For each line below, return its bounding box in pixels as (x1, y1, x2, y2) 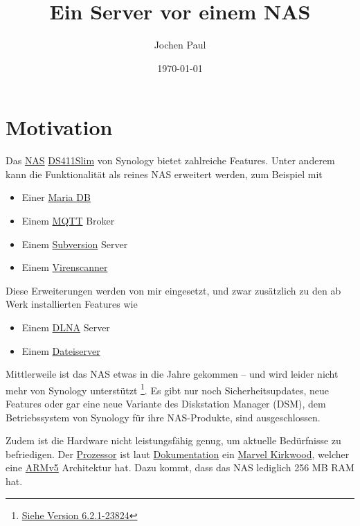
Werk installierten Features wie (6, 297, 138, 311)
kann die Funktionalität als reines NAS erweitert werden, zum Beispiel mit (6, 166, 323, 181)
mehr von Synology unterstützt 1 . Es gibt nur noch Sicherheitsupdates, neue (6, 380, 329, 397)
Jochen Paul (154, 37, 206, 52)
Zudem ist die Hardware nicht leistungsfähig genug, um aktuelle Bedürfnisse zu (6, 433, 341, 448)
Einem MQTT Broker (21, 213, 115, 228)
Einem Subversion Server (21, 236, 128, 251)
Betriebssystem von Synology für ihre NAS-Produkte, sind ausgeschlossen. (6, 410, 321, 424)
